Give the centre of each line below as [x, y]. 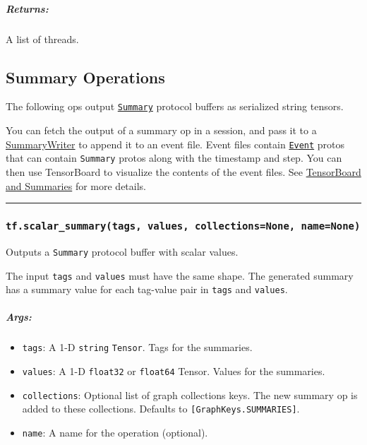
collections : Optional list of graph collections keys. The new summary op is [190, 394]
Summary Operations [85, 77]
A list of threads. [42, 38]
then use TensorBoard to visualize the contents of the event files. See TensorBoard [183, 171]
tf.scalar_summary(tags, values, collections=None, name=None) [183, 226]
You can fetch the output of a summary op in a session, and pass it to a [161, 130]
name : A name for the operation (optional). [115, 433]
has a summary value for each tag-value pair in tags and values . [147, 289]
